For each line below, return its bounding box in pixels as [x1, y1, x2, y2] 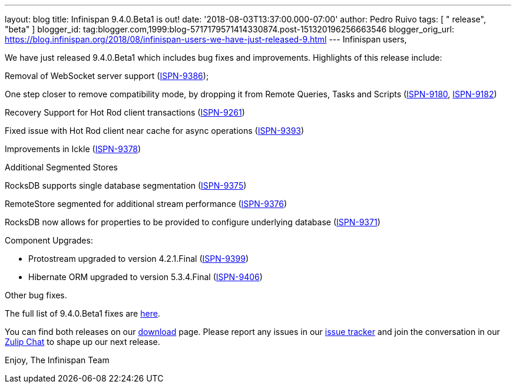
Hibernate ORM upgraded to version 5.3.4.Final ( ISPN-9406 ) [28, 272, 263, 282]
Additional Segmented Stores [5, 162, 118, 172]
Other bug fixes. [5, 290, 67, 300]
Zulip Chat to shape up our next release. [5, 337, 160, 347]
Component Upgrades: [5, 235, 93, 245]
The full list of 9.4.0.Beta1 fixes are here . [5, 308, 160, 318]
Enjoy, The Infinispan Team [5, 355, 110, 365]
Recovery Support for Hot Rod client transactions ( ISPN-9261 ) [5, 107, 245, 117]
